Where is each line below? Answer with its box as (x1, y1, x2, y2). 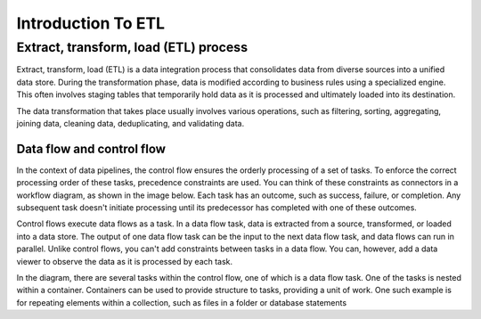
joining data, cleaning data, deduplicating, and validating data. (16, 118, 245, 128)
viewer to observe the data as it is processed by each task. (16, 256, 233, 266)
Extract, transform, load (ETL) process (16, 39, 249, 55)
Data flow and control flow (16, 141, 167, 156)
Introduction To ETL (16, 13, 165, 33)
